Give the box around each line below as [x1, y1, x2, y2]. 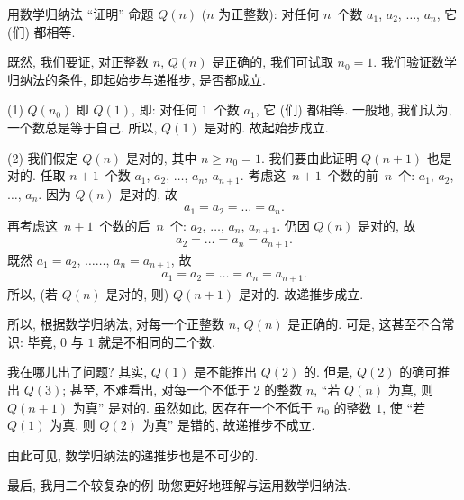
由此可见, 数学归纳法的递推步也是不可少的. [7, 445, 259, 464]
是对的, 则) [105, 284, 169, 303]
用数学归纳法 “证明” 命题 [7, 5, 154, 23]
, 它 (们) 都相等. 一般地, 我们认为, [255, 100, 452, 119]
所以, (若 [7, 284, 58, 303]
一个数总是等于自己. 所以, [7, 117, 158, 136]
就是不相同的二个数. [98, 332, 215, 350]
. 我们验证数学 [373, 52, 457, 71]
